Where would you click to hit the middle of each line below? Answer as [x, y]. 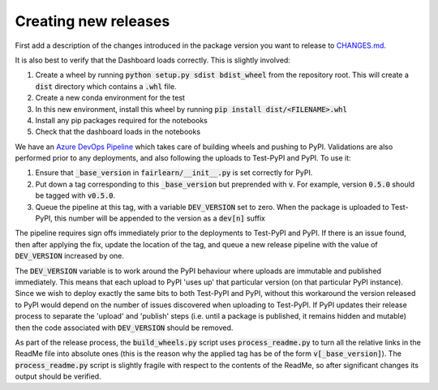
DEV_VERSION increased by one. [70, 256]
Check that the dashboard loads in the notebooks [118, 132]
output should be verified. [58, 376]
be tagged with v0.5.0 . [75, 195]
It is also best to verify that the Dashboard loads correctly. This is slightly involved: [153, 60]
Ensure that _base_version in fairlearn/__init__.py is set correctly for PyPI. [174, 173]
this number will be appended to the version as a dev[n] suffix [159, 218]
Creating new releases [92, 21]
